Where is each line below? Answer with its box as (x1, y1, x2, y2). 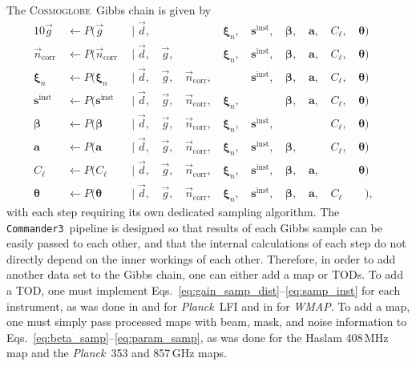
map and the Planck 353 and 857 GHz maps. (6, 344, 227, 361)
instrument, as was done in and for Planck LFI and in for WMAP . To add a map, (6, 297, 410, 314)
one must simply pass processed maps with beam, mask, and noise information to (6, 313, 407, 330)
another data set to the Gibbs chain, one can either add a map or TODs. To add (6, 266, 403, 283)
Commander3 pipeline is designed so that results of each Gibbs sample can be (6, 219, 382, 235)
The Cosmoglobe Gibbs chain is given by (6, 2, 211, 18)
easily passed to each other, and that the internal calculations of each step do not (6, 235, 406, 251)
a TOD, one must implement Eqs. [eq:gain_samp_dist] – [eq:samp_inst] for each (6, 282, 401, 298)
